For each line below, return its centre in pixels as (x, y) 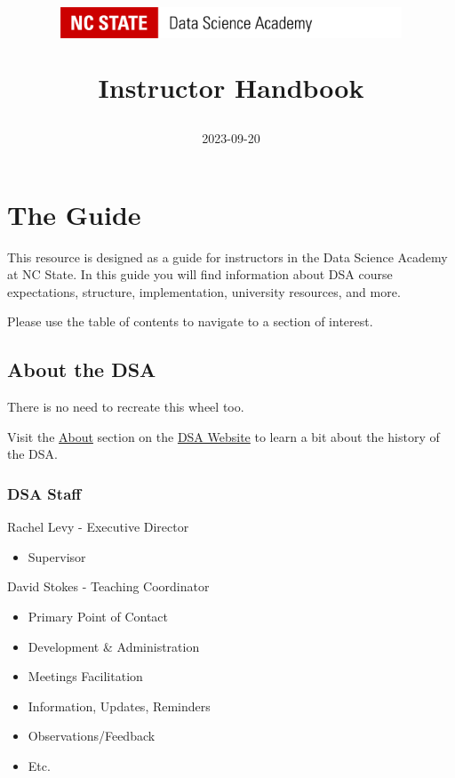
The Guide (74, 214)
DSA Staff (44, 493)
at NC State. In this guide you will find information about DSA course (200, 274)
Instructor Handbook (231, 87)
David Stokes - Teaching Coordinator (108, 586)
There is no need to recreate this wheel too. (126, 407)
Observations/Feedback (92, 736)
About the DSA (82, 369)
